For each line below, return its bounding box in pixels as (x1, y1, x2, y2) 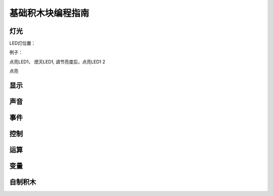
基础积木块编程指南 (9, 8, 89, 19)
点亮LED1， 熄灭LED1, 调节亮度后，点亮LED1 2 (9, 59, 106, 65)
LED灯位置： (9, 40, 36, 46)
